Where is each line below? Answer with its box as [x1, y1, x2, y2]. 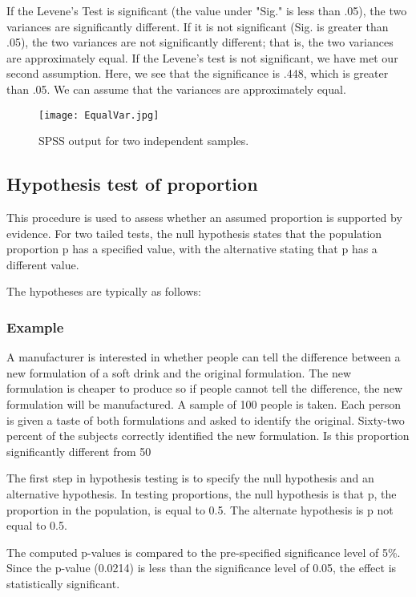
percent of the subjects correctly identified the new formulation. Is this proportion [6, 427, 410, 444]
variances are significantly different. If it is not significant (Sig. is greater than [6, 18, 389, 34]
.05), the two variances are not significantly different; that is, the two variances [6, 34, 394, 50]
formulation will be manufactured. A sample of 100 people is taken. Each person [6, 395, 402, 412]
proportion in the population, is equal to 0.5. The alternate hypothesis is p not [6, 501, 394, 518]
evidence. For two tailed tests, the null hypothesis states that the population [6, 224, 382, 241]
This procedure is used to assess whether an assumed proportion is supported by [6, 209, 402, 226]
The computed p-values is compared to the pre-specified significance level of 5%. [6, 543, 401, 560]
